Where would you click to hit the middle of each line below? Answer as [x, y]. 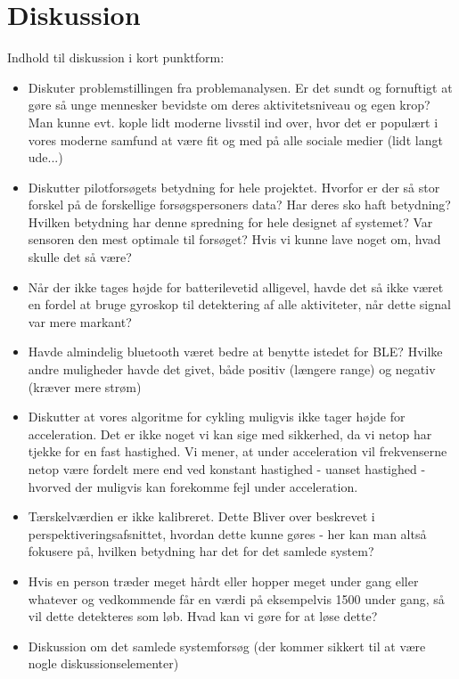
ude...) [45, 157]
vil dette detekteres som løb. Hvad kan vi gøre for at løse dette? [203, 616]
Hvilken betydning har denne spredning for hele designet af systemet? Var [230, 221]
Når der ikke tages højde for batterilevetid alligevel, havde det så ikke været [236, 286]
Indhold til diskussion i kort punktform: [116, 57]
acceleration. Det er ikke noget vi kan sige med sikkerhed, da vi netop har [230, 434]
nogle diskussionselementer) [103, 663]
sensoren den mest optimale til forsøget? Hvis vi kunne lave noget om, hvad [234, 239]
